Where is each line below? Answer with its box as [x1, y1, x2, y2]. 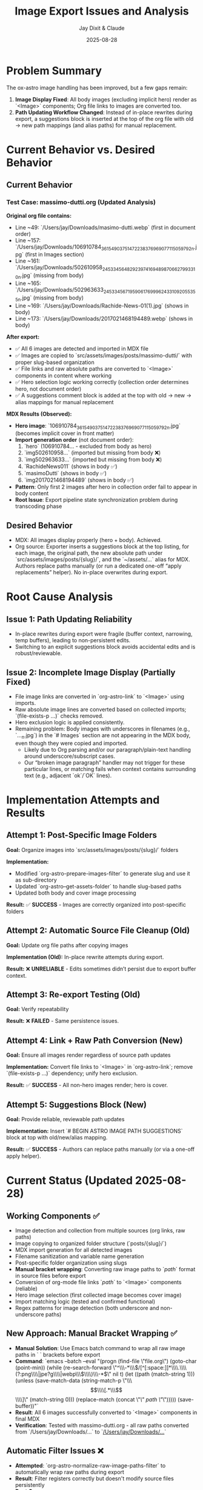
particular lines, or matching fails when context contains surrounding [24, 765, 196, 772]
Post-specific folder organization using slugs [15, 1259, 127, 1266]
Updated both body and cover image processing [15, 889, 136, 896]
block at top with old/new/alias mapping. [6, 1134, 108, 1141]
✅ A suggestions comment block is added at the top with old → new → [15, 391, 192, 399]
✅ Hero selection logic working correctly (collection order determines [15, 378, 189, 385]
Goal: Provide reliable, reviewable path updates [6, 1116, 125, 1123]
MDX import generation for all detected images [15, 1246, 133, 1254]
